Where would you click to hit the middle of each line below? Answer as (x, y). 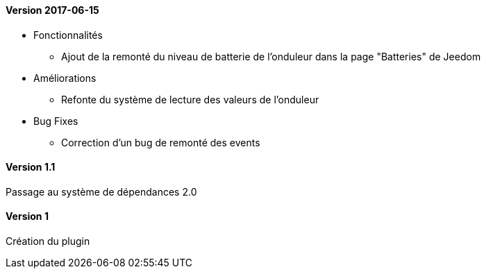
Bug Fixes (56, 121)
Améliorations (65, 78)
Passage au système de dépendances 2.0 (101, 191)
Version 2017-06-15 (52, 10)
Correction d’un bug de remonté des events (161, 142)
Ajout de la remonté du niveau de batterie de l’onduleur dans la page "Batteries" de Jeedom (271, 56)
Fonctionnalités (68, 35)
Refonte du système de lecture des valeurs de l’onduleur (190, 99)
